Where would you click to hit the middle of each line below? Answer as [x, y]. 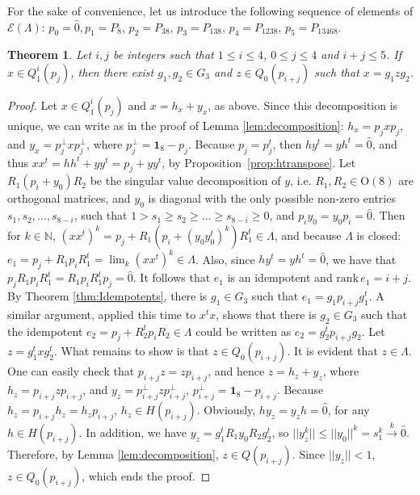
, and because [308, 235]
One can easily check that [71, 371]
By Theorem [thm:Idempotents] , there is [107, 296]
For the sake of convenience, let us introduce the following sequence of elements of [210, 10]
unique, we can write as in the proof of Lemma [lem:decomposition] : [176, 125]
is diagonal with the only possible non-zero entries [272, 198]
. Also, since [225, 259]
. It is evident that [332, 351]
